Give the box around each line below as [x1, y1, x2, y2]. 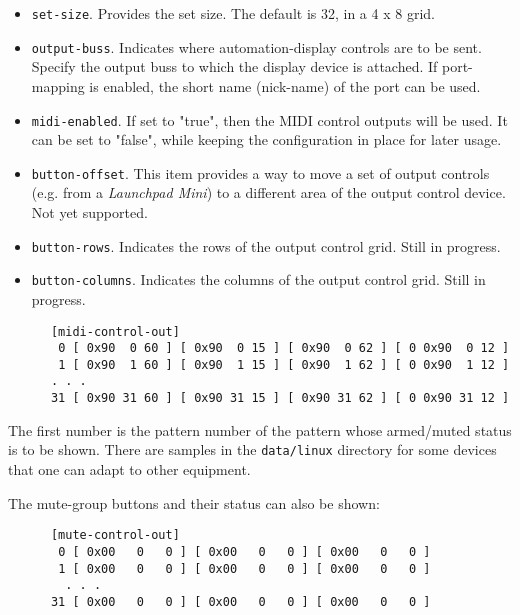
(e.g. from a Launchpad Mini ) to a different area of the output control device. [31, 182, 506, 203]
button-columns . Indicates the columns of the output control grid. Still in [31, 269, 486, 290]
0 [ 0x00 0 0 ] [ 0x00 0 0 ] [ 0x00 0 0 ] [58, 544, 431, 559]
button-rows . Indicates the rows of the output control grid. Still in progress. [31, 235, 501, 256]
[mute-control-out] [50, 528, 180, 543]
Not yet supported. [31, 202, 148, 222]
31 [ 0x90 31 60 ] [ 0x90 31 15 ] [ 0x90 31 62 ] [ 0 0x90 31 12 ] [50, 391, 510, 406]
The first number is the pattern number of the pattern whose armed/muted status [8, 419, 512, 440]
